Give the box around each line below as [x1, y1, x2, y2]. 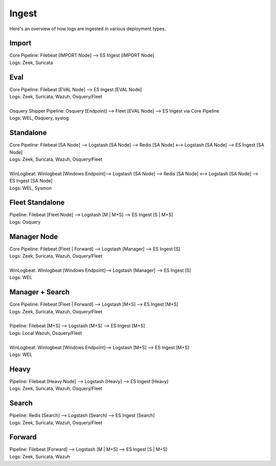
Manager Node [9, 232, 58, 241]
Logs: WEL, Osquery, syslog [9, 115, 69, 121]
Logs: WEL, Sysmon [9, 185, 52, 191]
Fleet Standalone [9, 198, 65, 207]
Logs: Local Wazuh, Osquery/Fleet [9, 330, 82, 336]
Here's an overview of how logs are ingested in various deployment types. [9, 26, 166, 32]
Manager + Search [9, 288, 70, 296]
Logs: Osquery [9, 219, 41, 225]
